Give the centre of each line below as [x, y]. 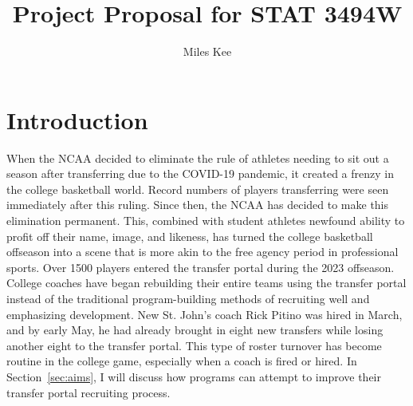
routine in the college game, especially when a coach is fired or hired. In [182, 361]
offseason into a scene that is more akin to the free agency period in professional [203, 252]
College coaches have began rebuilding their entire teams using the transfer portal [206, 283]
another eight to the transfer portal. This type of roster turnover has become [194, 345]
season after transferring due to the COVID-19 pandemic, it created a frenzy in [200, 173]
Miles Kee [207, 51]
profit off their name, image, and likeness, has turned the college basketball [190, 236]
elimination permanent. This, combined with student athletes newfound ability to [206, 221]
